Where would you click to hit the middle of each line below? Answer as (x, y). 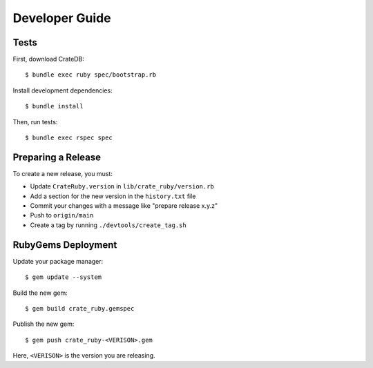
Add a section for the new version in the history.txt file (113, 196)
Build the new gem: (40, 293)
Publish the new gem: (44, 324)
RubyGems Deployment (65, 245)
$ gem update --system (64, 277)
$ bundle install (54, 106)
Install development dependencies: (63, 90)
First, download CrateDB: (48, 59)
